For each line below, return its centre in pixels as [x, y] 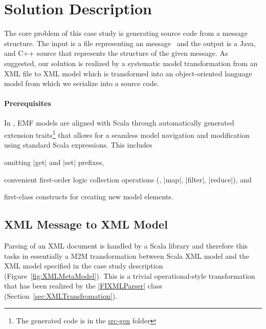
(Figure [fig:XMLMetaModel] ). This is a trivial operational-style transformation [130, 275]
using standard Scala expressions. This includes [78, 145]
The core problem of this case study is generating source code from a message [126, 33]
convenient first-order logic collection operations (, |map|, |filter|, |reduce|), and [128, 179]
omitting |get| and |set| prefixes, [54, 162]
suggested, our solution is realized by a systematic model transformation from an [131, 63]
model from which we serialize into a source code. [82, 83]
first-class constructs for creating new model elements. [89, 197]
